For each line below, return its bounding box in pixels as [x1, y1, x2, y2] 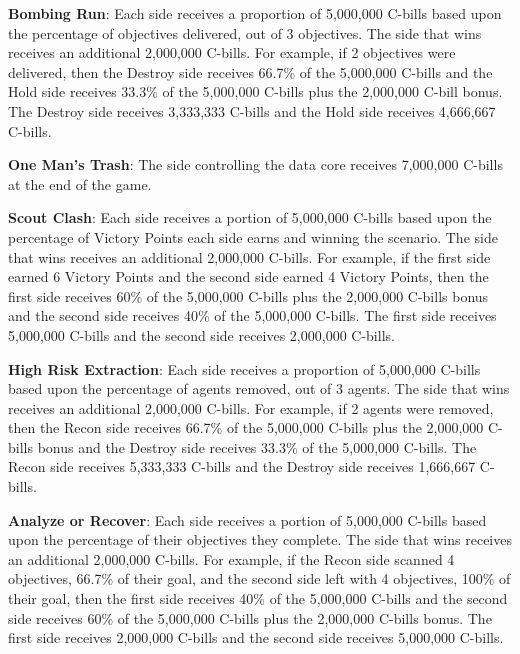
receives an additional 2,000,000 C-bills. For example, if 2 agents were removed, [8, 397, 494, 418]
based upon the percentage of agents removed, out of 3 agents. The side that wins [8, 378, 510, 399]
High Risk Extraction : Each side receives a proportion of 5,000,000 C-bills [8, 358, 481, 379]
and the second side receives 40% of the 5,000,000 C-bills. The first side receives [8, 305, 497, 326]
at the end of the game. [8, 173, 152, 194]
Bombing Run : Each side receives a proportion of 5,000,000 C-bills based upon [8, 3, 502, 23]
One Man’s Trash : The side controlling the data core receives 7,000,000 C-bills [8, 154, 503, 175]
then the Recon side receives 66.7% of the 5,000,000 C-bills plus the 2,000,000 [8, 417, 484, 438]
